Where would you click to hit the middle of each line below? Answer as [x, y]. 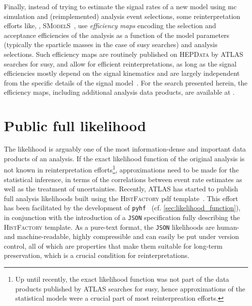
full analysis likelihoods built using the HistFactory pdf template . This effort [121, 198]
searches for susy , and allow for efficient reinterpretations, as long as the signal [120, 63]
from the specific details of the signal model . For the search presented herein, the [126, 82]
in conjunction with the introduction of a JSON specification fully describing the [122, 217]
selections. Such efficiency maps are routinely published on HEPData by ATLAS [124, 54]
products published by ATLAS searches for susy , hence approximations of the [130, 288]
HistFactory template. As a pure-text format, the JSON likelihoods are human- [122, 227]
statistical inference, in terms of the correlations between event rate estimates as [123, 179]
